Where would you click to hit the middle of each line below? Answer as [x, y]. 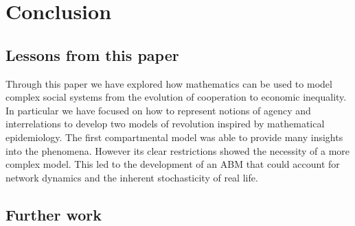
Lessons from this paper [92, 54]
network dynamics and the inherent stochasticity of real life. [132, 177]
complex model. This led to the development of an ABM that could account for [173, 164]
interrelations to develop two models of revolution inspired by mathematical [165, 124]
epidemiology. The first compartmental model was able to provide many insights [174, 137]
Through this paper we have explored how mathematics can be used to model [169, 83]
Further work [54, 214]
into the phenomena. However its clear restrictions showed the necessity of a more [178, 150]
